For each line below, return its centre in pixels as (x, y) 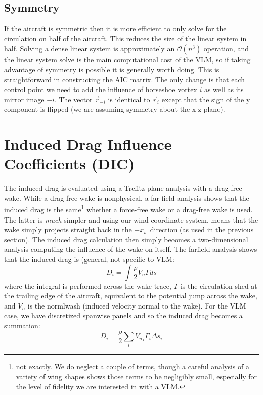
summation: (22, 325)
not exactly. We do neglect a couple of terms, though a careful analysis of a (133, 366)
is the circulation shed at (219, 286)
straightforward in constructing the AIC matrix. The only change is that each (125, 79)
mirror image (24, 99)
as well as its (224, 89)
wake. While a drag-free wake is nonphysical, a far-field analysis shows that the (127, 197)
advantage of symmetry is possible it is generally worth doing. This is (112, 69)
